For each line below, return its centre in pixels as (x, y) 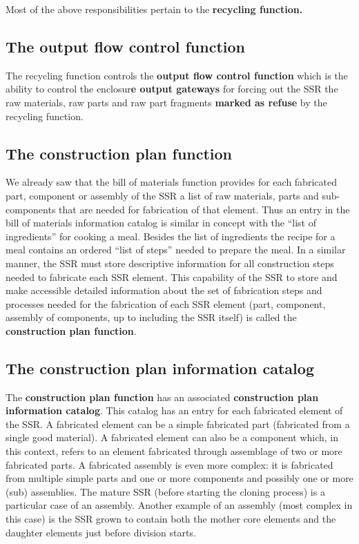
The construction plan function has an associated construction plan (162, 397)
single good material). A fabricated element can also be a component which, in (172, 437)
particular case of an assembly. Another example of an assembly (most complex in (179, 505)
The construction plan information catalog (160, 368)
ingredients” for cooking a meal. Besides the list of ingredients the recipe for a (171, 236)
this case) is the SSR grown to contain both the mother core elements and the (171, 519)
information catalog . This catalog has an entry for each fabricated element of (174, 410)
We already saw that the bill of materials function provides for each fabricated (171, 182)
